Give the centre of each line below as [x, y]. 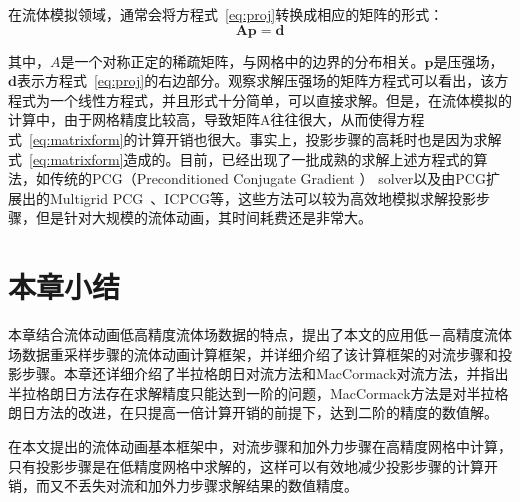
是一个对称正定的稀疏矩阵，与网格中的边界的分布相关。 [242, 60]
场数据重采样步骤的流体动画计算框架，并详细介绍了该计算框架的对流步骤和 [253, 353]
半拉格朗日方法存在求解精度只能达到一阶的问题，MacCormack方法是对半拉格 [258, 392]
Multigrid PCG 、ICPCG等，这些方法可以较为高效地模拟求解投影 [263, 197]
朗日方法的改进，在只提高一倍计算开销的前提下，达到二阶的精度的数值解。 [253, 412]
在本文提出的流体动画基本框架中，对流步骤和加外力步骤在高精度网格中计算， [260, 446]
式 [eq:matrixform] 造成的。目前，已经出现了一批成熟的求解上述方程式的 [241, 158]
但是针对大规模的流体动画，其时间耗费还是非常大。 [203, 217]
